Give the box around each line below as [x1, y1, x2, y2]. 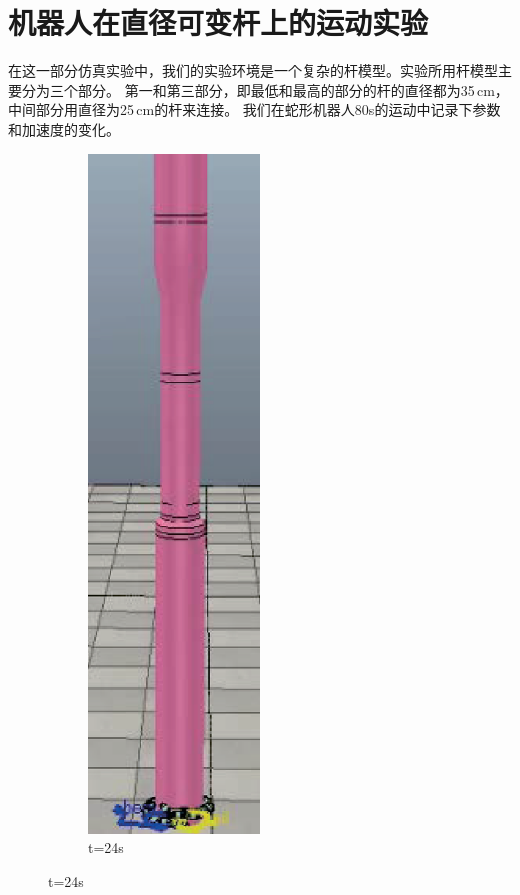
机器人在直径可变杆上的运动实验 [8, 2, 429, 43]
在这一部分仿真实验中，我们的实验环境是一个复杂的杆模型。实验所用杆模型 [8, 60, 498, 81]
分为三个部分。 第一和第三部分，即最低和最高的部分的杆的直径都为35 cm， [21, 79, 509, 100]
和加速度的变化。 [8, 118, 120, 139]
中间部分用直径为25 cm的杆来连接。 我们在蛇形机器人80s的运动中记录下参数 [8, 99, 501, 120]
